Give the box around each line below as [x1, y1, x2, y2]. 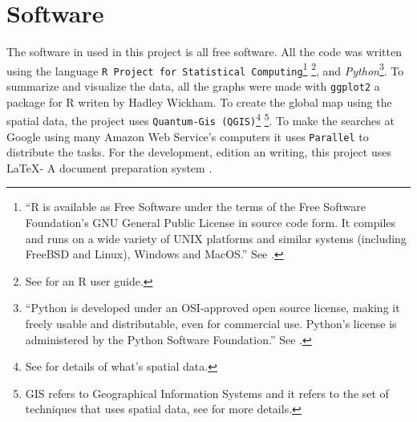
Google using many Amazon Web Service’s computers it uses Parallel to [6, 128, 369, 144]
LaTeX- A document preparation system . [6, 159, 213, 176]
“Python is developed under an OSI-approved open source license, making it [25, 299, 400, 316]
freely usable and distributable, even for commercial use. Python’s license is [25, 315, 397, 331]
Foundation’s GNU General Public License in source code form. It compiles [25, 214, 396, 231]
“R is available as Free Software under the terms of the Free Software [25, 198, 366, 215]
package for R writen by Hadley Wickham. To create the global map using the [6, 93, 392, 110]
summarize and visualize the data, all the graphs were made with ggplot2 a [6, 78, 380, 95]
